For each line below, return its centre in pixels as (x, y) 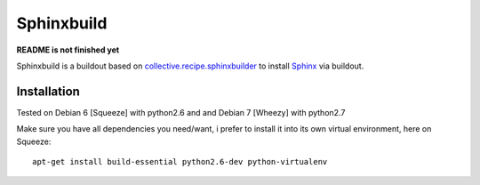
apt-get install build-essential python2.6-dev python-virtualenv (180, 162)
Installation (48, 91)
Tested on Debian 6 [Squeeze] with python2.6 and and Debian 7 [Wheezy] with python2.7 (181, 112)
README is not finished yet (68, 50)
